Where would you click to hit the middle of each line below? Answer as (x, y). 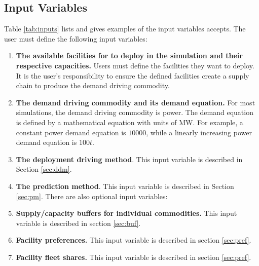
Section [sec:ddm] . (44, 169)
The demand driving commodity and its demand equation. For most (136, 102)
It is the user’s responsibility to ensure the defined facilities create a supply (133, 75)
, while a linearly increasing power (199, 132)
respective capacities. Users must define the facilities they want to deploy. (135, 65)
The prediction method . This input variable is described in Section (125, 186)
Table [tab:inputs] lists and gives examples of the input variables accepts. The (125, 29)
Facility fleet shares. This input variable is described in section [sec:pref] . (134, 257)
